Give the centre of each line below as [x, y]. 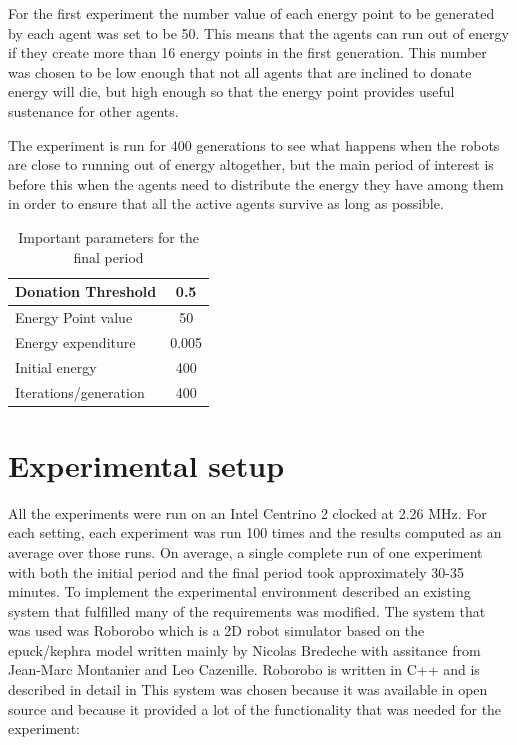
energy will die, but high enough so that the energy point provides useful [231, 91]
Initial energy [56, 366]
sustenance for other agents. [93, 110]
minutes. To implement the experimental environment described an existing [239, 591]
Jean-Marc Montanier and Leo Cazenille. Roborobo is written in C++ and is [244, 669]
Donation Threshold [86, 291]
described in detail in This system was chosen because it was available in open [248, 689]
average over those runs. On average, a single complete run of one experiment [245, 551]
